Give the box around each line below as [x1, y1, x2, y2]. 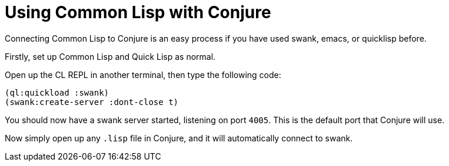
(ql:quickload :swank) [5, 87, 109, 97]
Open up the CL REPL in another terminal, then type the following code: [5, 69, 281, 80]
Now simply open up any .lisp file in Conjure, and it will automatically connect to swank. [5, 133, 353, 143]
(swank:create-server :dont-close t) [5, 97, 179, 107]
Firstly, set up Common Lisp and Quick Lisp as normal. [5, 51, 216, 62]
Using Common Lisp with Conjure [5, 2, 271, 22]
